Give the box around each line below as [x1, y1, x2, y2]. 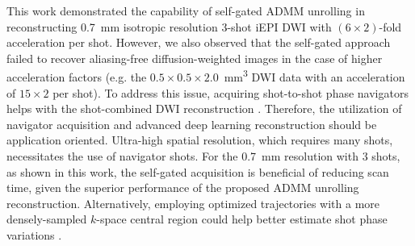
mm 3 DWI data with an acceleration [224, 66, 405, 85]
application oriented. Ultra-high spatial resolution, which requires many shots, [6, 131, 393, 148]
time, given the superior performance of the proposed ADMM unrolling [6, 179, 359, 196]
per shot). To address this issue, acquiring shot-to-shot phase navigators [52, 84, 409, 101]
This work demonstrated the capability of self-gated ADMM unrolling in [6, 2, 365, 19]
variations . [6, 226, 62, 243]
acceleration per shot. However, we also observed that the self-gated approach [6, 34, 391, 51]
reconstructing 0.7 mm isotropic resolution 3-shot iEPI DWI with [6, 18, 332, 35]
